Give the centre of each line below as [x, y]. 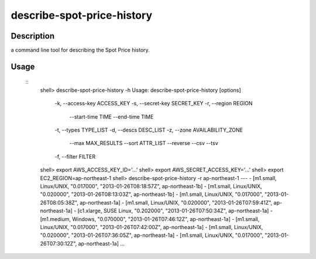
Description [33, 36]
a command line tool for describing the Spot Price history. [80, 50]
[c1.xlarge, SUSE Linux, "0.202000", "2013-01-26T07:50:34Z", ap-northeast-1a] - [175, 211]
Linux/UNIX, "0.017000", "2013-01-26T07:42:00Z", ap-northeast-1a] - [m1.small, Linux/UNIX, [152, 227]
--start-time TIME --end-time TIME [111, 116]
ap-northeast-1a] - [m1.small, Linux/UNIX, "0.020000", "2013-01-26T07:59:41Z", [176, 202]
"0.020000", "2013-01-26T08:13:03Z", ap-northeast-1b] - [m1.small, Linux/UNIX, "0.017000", [152, 194]
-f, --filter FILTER [75, 156]
